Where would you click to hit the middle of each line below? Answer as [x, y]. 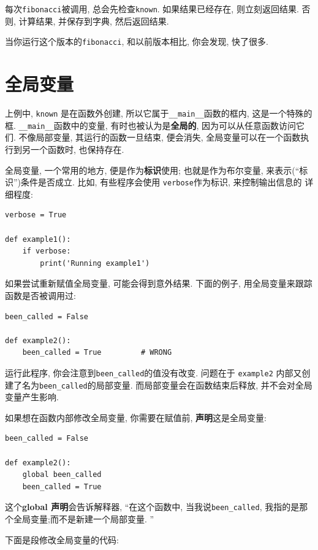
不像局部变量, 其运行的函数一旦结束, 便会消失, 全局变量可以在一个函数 [160, 137]
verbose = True [36, 215]
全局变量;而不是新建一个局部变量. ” [84, 519]
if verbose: [47, 251]
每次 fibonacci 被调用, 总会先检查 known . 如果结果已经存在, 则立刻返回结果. [152, 9]
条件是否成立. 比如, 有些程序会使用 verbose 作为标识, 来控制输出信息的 [161, 182]
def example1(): [38, 239]
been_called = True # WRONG [97, 353]
